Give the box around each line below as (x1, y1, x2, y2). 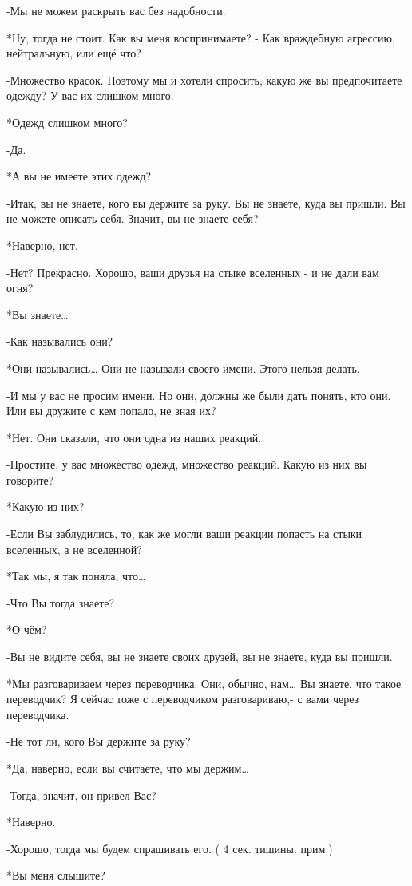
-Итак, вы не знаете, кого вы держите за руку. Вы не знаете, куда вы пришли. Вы (6, 194, 406, 211)
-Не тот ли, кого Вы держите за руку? (6, 733, 191, 750)
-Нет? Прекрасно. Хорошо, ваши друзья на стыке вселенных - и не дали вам (6, 263, 379, 280)
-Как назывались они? (6, 333, 113, 350)
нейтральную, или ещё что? (6, 45, 141, 61)
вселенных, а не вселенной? (6, 540, 142, 557)
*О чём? (6, 621, 47, 638)
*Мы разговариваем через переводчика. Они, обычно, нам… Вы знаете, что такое (6, 674, 402, 691)
